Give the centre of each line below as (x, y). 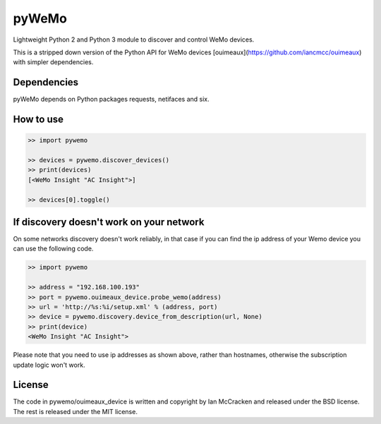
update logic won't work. (49, 365)
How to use (38, 120)
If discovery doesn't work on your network (109, 222)
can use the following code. (53, 249)
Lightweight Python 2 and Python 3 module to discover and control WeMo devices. (134, 40)
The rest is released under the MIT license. (75, 411)
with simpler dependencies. (53, 62)
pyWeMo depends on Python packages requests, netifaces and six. (111, 99)
